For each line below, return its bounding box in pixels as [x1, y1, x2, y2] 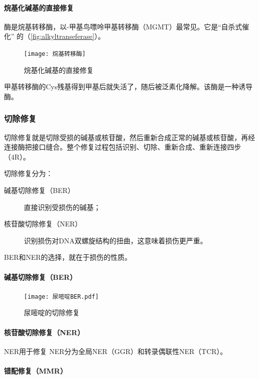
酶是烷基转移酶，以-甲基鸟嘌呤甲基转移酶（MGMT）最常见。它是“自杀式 [4, 21, 243, 31]
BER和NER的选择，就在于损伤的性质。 [4, 252, 132, 262]
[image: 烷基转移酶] [24, 50, 86, 57]
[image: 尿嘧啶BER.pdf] [24, 293, 99, 300]
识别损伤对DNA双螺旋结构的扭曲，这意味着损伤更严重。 [24, 235, 207, 245]
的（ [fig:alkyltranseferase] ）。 [16, 31, 105, 41]
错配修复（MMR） [4, 366, 67, 376]
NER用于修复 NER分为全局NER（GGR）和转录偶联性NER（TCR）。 [4, 346, 227, 356]
